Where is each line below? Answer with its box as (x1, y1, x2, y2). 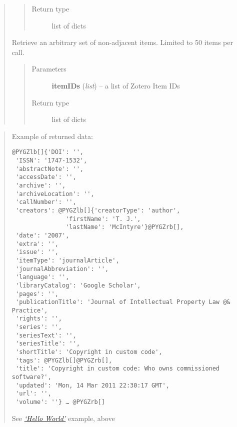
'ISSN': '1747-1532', (15, 157, 87, 164)
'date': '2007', (15, 231, 69, 239)
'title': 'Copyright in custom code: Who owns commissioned (15, 365, 220, 372)
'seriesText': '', (15, 331, 76, 339)
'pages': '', (15, 290, 58, 297)
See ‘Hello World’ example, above (11, 412, 115, 423)
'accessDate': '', (15, 173, 76, 181)
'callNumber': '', (15, 198, 76, 206)
